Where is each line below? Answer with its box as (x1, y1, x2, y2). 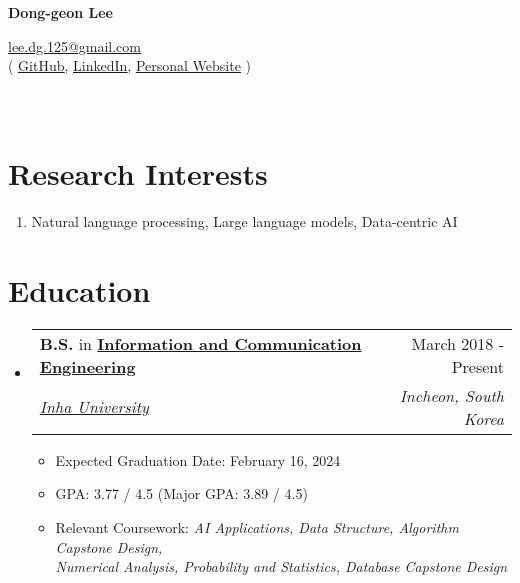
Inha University (39, 395, 149, 419)
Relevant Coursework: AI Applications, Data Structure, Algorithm (55, 517, 459, 537)
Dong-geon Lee (8, 2, 113, 22)
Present (451, 354, 504, 378)
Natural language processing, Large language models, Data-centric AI (31, 211, 458, 232)
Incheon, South (399, 383, 504, 407)
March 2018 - (411, 331, 504, 355)
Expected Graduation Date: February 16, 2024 (55, 449, 341, 470)
